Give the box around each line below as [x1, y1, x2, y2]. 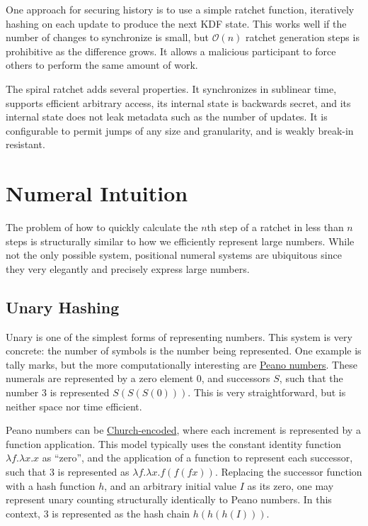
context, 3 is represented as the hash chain [6, 505, 190, 520]
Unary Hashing [6, 296, 120, 318]
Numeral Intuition [6, 179, 188, 208]
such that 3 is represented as [6, 464, 130, 479]
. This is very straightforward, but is [188, 385, 346, 400]
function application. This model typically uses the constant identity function [6, 436, 342, 451]
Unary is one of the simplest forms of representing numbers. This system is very [6, 329, 352, 344]
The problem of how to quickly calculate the [6, 220, 198, 235]
